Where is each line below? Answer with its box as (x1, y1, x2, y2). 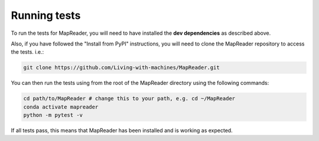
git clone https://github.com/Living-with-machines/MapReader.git (23, 64, 220, 71)
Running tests (11, 9, 81, 22)
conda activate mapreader (23, 103, 99, 110)
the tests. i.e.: (11, 48, 44, 55)
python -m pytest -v (23, 112, 83, 119)
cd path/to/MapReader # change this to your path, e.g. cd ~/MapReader (23, 95, 236, 102)
